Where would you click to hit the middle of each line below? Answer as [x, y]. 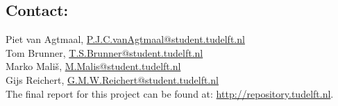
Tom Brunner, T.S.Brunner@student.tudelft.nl [104, 52]
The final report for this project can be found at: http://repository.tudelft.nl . [170, 93]
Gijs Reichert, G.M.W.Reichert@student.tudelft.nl [112, 79]
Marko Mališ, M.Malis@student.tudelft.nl [93, 66]
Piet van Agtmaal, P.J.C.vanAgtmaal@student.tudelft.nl [125, 39]
